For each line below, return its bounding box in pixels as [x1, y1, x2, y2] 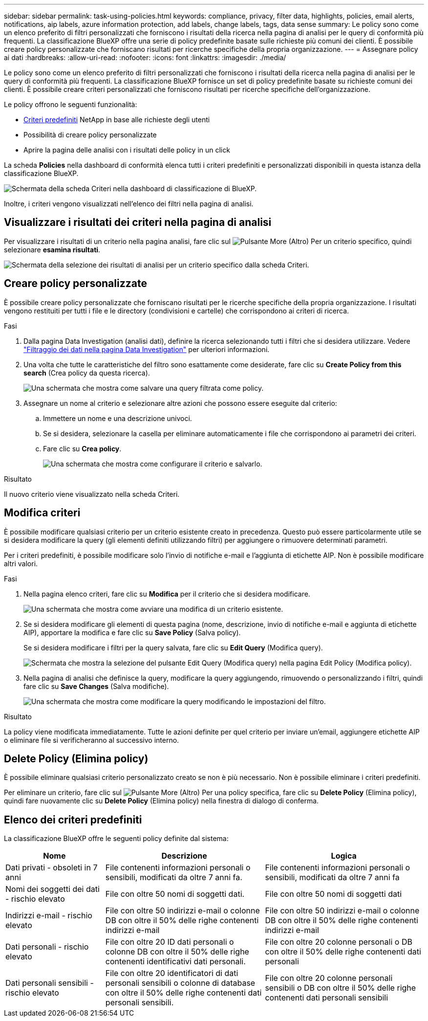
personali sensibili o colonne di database [105, 978, 256, 988]
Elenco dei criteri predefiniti [4, 813, 142, 826]
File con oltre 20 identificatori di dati [105, 968, 238, 978]
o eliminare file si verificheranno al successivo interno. [4, 735, 179, 744]
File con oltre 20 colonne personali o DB [265, 937, 412, 947]
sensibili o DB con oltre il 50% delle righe [265, 983, 416, 993]
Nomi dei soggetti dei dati [5, 884, 100, 894]
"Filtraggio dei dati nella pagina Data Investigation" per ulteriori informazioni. [23, 345, 270, 354]
